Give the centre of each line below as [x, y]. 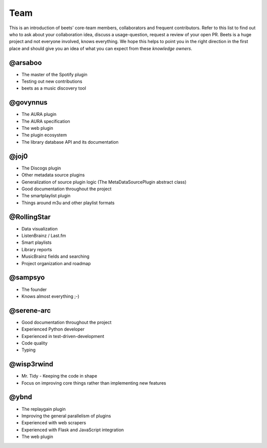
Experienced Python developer [53, 329]
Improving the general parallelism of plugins [66, 416]
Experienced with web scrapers [54, 423]
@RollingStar [30, 217]
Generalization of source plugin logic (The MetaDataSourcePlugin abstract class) [104, 182]
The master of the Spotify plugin [54, 74]
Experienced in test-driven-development [63, 336]
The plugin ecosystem [44, 135]
